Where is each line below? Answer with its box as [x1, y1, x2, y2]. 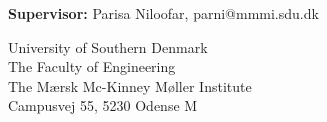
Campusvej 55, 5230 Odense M [8, 95, 198, 116]
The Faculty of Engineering [8, 56, 176, 77]
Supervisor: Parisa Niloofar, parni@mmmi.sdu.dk [8, 3, 319, 23]
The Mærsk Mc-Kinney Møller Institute [8, 75, 252, 96]
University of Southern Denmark [8, 36, 208, 57]
